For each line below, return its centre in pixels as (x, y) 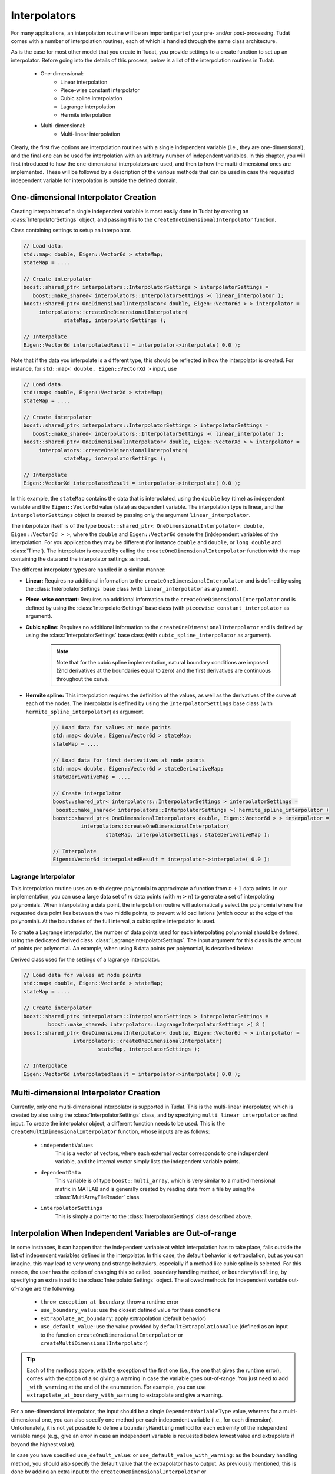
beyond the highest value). (43, 1444)
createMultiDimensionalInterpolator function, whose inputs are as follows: (110, 1131)
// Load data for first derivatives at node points (129, 760)
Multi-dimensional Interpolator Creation (86, 1093)
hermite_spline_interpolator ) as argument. (85, 712)
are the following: (54, 1288)
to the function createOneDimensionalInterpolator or (112, 1335)
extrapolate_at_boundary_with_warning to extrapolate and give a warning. (125, 1395)
